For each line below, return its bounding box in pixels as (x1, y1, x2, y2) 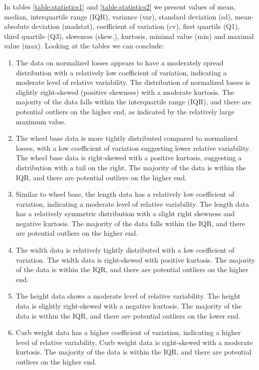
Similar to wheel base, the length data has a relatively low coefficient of (15, 189, 235, 199)
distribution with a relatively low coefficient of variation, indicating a (15, 67, 227, 77)
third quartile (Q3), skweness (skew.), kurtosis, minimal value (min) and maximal (4, 30, 254, 41)
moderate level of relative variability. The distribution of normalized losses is (15, 77, 250, 87)
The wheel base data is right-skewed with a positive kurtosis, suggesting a (15, 152, 242, 163)
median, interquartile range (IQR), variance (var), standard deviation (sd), (4, 11, 233, 21)
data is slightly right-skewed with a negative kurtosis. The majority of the (15, 301, 242, 311)
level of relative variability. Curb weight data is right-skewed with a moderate (15, 337, 253, 347)
